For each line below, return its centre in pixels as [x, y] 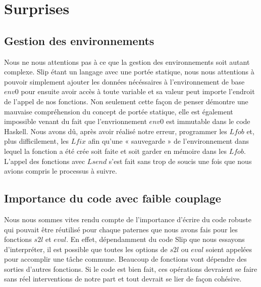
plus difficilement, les [37, 141]
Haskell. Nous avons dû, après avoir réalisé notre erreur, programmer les [116, 131]
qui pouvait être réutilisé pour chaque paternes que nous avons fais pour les [121, 229]
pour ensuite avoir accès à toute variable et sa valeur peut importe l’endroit [138, 91]
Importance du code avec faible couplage [113, 198]
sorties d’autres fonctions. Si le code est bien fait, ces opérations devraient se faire [131, 269]
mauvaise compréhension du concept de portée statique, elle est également [119, 111]
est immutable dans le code [208, 121]
